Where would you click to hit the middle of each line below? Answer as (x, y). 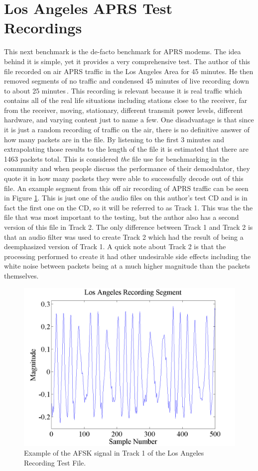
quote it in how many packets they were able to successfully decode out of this (124, 178)
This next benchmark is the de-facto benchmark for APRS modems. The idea (123, 51)
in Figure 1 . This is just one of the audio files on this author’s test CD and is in (126, 198)
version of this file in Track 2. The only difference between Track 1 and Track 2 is (129, 227)
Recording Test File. (55, 462)
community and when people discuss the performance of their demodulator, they (127, 168)
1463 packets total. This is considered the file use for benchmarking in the (117, 158)
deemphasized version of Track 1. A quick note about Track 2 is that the (115, 246)
